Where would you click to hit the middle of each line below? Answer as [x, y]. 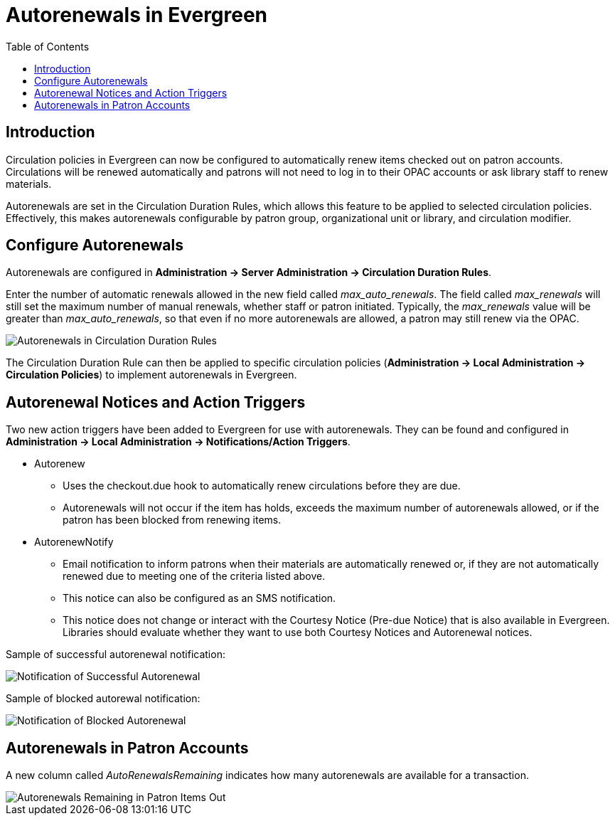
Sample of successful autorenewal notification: [116, 655]
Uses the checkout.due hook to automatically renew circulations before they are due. [262, 486]
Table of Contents [48, 46]
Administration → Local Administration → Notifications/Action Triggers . [178, 442]
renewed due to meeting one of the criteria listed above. [194, 576]
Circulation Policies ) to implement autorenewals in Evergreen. [151, 375]
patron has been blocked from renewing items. [172, 520]
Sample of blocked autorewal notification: [103, 699]
